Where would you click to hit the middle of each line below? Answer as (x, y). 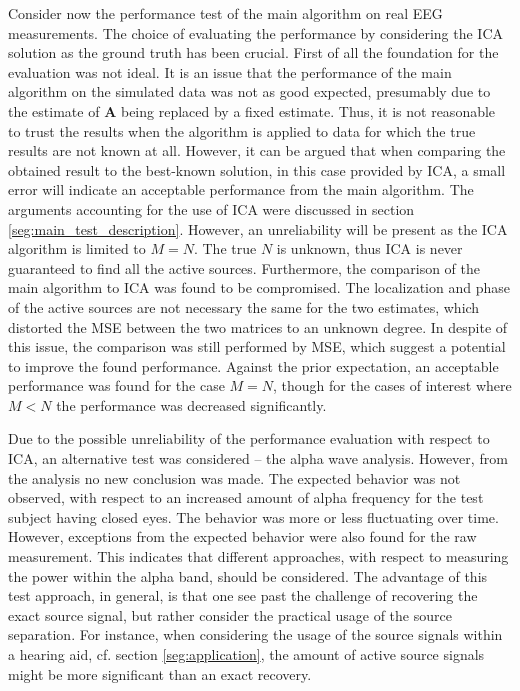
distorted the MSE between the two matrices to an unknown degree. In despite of (258, 326)
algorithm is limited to (77, 248)
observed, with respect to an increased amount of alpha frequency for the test (246, 497)
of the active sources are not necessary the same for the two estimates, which (244, 306)
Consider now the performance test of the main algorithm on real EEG (225, 13)
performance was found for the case (116, 385)
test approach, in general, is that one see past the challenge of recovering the (243, 595)
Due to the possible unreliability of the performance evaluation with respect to (249, 438)
